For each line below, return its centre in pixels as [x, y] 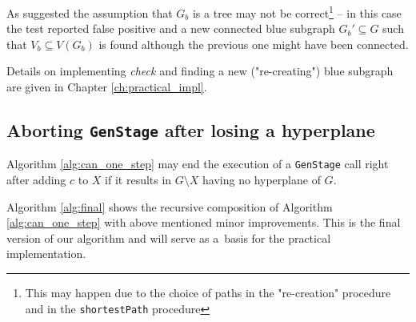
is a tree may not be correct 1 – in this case [297, 12]
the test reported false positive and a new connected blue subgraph [171, 28]
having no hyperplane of [262, 180]
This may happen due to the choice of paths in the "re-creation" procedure [208, 293]
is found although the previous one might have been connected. [254, 44]
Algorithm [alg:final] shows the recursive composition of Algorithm [170, 206]
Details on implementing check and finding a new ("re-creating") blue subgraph [200, 71]
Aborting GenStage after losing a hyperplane [191, 130]
